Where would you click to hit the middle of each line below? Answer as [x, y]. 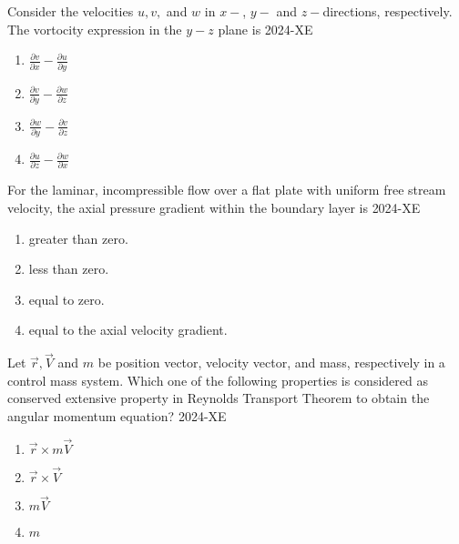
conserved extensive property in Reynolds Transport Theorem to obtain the [219, 398]
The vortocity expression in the [95, 29]
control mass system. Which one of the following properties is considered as [218, 380]
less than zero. [69, 269]
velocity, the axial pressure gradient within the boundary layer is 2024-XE [214, 208]
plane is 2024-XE [265, 29]
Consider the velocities [71, 11]
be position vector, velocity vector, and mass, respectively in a [271, 363]
